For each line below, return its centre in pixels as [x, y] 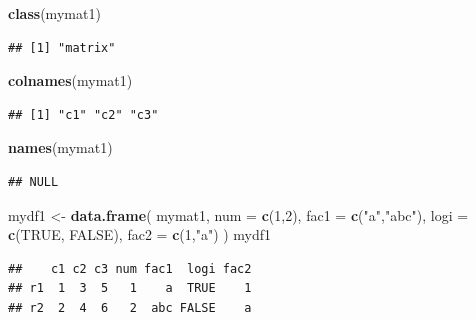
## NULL [33, 181]
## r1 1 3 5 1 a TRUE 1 [130, 288]
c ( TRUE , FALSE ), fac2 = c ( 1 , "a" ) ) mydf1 [140, 234]
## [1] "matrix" [62, 47]
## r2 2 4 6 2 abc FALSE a [130, 307]
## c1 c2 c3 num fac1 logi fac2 [130, 268]
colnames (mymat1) [70, 80]
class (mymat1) [54, 13]
